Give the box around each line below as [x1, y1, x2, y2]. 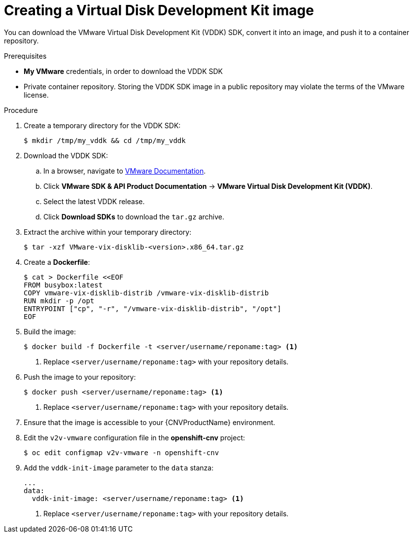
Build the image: [24, 327, 76, 336]
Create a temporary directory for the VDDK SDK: [24, 121, 181, 130]
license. [24, 90, 49, 99]
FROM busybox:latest [24, 281, 103, 289]
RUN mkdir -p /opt [24, 296, 95, 305]
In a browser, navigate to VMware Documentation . [43, 166, 206, 175]
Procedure [4, 106, 38, 114]
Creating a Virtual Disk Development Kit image [4, 2, 314, 19]
